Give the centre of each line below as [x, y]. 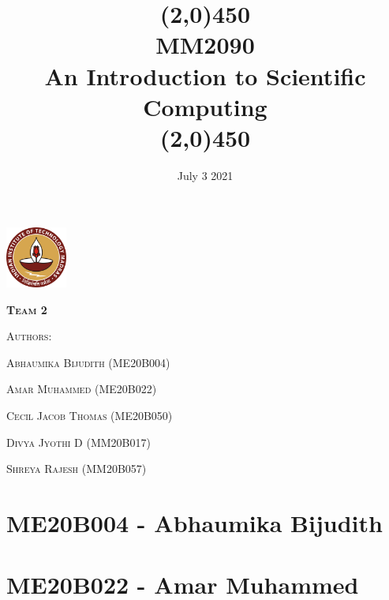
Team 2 [27, 309]
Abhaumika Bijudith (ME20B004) [88, 362]
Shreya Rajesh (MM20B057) [77, 469]
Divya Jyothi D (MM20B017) [79, 442]
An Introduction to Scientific [205, 75]
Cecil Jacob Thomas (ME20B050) [90, 416]
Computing [205, 106]
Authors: [29, 336]
